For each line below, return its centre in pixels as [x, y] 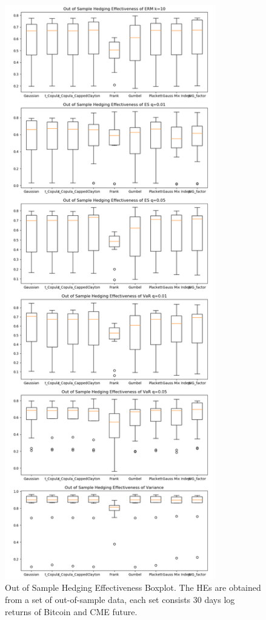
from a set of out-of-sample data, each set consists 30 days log [120, 600]
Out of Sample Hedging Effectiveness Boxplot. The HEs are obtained [133, 587]
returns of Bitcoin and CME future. [71, 611]
